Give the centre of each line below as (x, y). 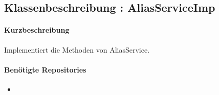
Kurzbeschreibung (37, 30)
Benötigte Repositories (45, 69)
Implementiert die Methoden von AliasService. (77, 49)
